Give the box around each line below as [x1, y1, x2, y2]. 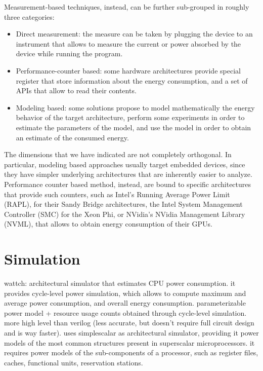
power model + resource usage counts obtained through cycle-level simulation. [4, 307, 247, 318]
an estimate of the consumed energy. [16, 132, 129, 142]
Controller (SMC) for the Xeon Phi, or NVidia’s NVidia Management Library [4, 208, 245, 219]
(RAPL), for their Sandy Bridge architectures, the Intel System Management [4, 199, 243, 209]
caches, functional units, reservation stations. [4, 357, 143, 367]
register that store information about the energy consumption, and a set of [16, 75, 248, 86]
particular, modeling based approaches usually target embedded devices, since [4, 159, 245, 169]
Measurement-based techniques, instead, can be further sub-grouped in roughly [4, 2, 249, 12]
